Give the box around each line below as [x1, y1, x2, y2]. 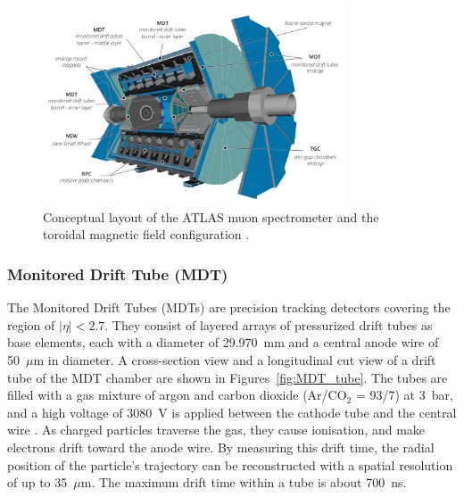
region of [7, 315, 55, 334]
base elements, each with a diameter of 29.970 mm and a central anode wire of [7, 333, 439, 352]
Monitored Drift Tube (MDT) [7, 262, 228, 285]
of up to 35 [7, 473, 68, 492]
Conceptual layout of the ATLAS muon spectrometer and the [43, 207, 379, 226]
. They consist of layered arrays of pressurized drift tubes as [104, 315, 433, 334]
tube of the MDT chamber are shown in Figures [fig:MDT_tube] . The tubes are [7, 368, 448, 386]
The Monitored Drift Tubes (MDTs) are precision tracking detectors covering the [7, 298, 451, 317]
